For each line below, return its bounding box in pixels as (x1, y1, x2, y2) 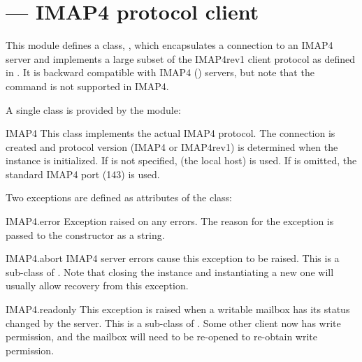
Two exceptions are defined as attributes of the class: (6, 190, 232, 205)
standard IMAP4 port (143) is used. (6, 166, 160, 181)
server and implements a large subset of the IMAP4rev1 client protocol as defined (6, 51, 356, 66)
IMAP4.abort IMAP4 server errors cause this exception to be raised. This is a (6, 251, 340, 266)
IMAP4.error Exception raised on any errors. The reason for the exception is (6, 214, 334, 229)
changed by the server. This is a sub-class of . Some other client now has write (6, 315, 341, 330)
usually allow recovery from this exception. (6, 278, 189, 293)
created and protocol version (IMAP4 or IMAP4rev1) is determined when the (6, 139, 338, 154)
